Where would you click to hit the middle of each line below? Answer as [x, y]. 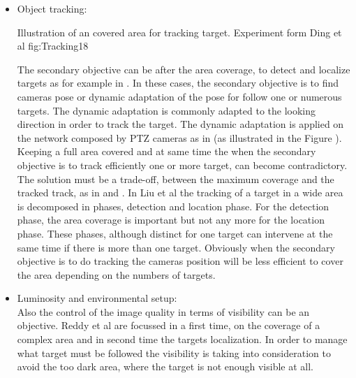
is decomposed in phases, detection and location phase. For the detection [173, 206]
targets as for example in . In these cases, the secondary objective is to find [178, 83]
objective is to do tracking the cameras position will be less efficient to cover [180, 261]
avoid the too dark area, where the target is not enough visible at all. [165, 366]
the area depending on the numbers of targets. [116, 274]
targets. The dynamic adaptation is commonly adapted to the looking [166, 110]
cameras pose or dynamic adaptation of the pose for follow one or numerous [179, 96]
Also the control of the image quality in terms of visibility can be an [163, 311]
